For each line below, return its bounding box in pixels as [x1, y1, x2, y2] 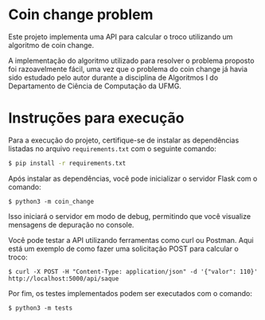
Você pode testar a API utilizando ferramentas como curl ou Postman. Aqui [8, 235, 254, 244]
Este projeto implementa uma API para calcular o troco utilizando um [8, 32, 233, 41]
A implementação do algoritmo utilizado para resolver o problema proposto [8, 56, 255, 65]
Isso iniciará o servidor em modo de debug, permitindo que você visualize [8, 211, 251, 220]
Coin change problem [8, 6, 154, 24]
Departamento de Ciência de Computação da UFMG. [8, 81, 181, 91]
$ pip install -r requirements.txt [8, 159, 127, 167]
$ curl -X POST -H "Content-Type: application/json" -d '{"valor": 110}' [8, 267, 259, 275]
